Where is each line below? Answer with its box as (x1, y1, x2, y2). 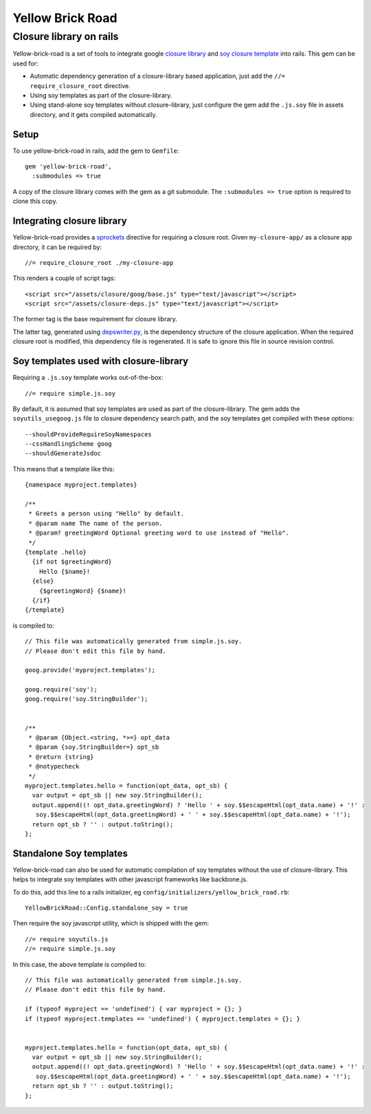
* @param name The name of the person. (28, 519, 163, 527)
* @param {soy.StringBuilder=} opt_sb (28, 743, 159, 751)
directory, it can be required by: (12, 243, 102, 251)
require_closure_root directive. (30, 81, 131, 89)
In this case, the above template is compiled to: (12, 960, 146, 968)
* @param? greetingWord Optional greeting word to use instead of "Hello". (28, 529, 290, 537)
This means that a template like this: (12, 464, 115, 473)
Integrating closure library (12, 215, 127, 227)
